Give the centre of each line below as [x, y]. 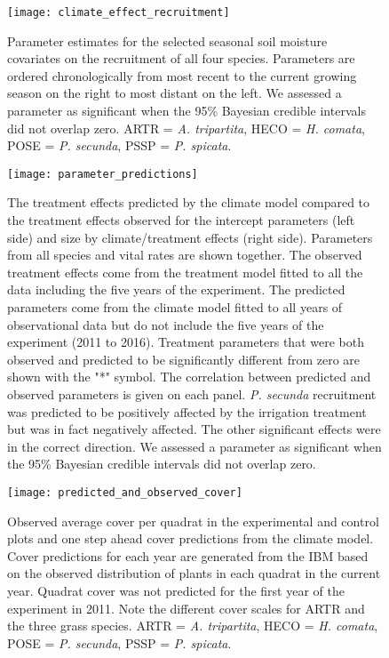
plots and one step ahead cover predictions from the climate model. [191, 538]
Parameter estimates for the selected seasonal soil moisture [167, 40]
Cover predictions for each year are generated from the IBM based [188, 555]
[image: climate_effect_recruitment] [119, 12]
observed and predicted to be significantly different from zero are [184, 359]
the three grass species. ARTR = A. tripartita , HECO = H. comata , [193, 626]
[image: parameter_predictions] [103, 174]
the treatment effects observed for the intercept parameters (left [181, 220]
